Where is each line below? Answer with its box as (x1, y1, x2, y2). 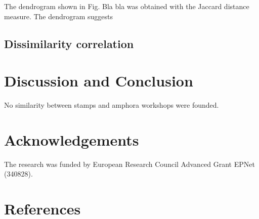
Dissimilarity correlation (4, 35, 134, 51)
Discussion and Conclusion (4, 70, 193, 91)
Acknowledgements (4, 129, 139, 150)
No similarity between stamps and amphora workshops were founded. (4, 100, 219, 110)
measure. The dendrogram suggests (4, 11, 113, 21)
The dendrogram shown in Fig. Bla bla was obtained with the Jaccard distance (4, 1, 249, 11)
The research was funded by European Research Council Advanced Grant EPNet (4, 158, 255, 169)
